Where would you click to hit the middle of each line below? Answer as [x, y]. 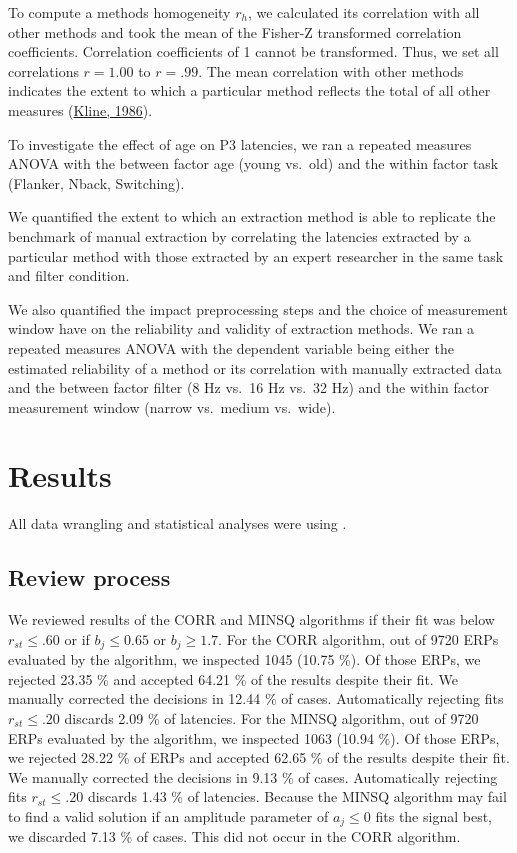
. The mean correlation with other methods [331, 70]
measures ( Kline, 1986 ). [80, 109]
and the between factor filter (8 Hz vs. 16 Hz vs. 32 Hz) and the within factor [248, 387]
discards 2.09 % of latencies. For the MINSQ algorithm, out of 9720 [271, 718]
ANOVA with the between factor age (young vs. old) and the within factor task [253, 163]
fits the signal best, [433, 816]
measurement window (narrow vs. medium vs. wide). [172, 406]
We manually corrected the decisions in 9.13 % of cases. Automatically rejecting [253, 776]
